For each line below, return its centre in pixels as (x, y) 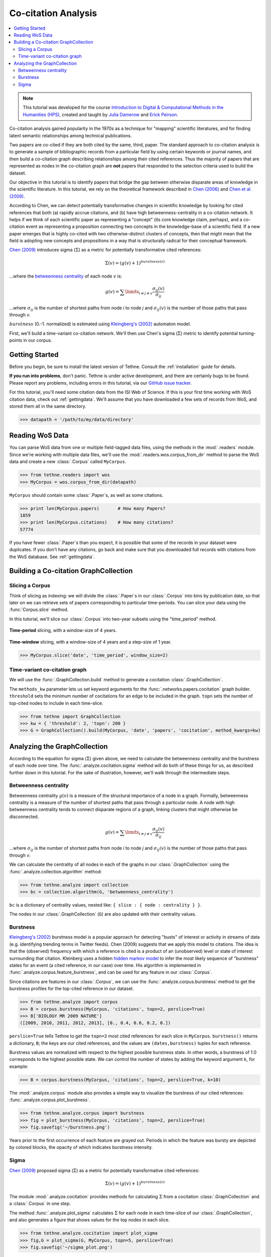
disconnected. (24, 817)
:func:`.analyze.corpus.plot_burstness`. (50, 1100)
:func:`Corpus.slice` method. (39, 610)
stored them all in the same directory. (48, 406)
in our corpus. (38, 340)
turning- (247, 333)
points (16, 340)
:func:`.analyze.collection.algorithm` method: (56, 871)
